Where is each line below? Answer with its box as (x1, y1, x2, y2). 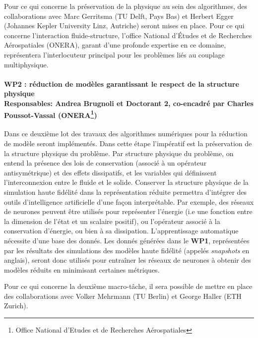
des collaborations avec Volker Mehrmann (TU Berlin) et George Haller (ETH (4, 290, 242, 301)
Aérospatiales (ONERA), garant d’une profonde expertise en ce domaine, (4, 40, 226, 50)
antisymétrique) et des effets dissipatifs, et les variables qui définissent (4, 167, 217, 177)
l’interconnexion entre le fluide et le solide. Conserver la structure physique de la (4, 177, 249, 187)
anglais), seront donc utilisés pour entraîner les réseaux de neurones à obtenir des (4, 255, 251, 265)
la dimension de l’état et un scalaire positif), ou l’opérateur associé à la (4, 216, 220, 226)
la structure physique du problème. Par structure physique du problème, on (4, 148, 234, 158)
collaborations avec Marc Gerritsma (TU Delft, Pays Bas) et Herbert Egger (4, 10, 234, 21)
